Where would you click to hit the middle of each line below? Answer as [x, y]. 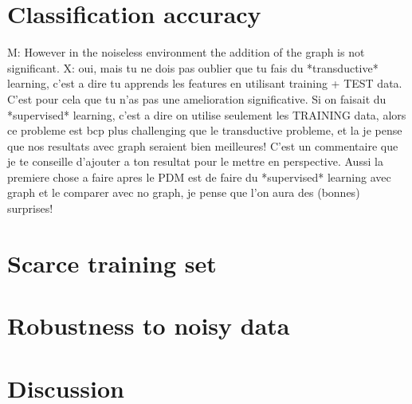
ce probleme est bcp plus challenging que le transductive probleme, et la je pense [205, 130]
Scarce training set [112, 263]
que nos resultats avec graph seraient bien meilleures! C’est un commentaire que [203, 145]
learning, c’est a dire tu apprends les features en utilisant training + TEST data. [205, 83]
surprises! [30, 208]
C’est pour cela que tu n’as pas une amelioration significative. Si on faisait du [197, 98]
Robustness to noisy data [149, 326]
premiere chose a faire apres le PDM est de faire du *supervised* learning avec [199, 177]
